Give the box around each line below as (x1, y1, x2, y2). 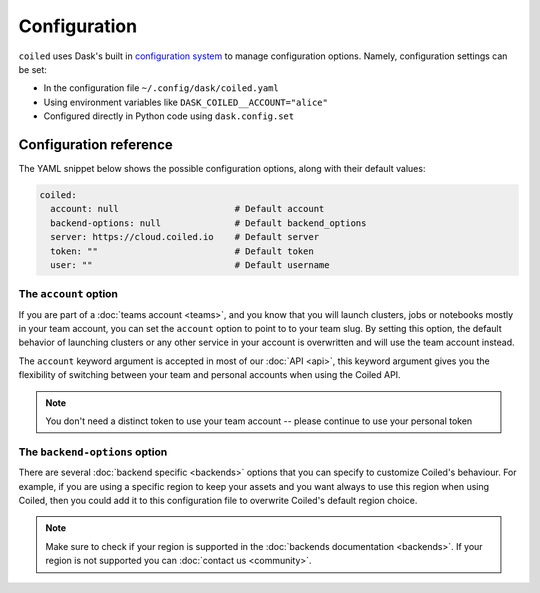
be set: (18, 63, 47, 75)
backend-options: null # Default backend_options (50, 217, 367, 229)
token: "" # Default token (50, 245, 314, 257)
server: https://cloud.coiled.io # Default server (50, 231, 320, 243)
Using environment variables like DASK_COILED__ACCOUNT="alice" (43, 96, 329, 108)
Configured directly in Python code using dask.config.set (43, 110, 295, 122)
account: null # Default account (50, 203, 325, 215)
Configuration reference (18, 136, 174, 153)
